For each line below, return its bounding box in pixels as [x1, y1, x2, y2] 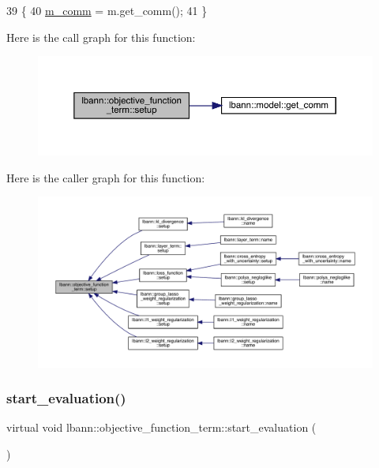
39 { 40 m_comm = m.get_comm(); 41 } [6, 2, 208, 18]
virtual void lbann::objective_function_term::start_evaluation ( [6, 419, 317, 436]
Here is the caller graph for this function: [6, 169, 205, 185]
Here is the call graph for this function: [6, 28, 196, 45]
